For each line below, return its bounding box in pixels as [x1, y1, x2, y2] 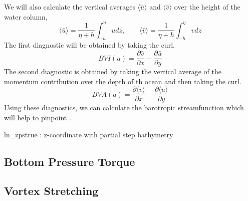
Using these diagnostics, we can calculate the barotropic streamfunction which [4, 102, 244, 113]
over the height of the [174, 2, 240, 12]
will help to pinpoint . [4, 112, 71, 122]
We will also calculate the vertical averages [4, 2, 135, 12]
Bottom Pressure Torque [4, 153, 135, 169]
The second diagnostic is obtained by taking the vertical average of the [4, 66, 221, 77]
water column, [4, 11, 48, 22]
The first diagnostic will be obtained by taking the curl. [4, 40, 175, 50]
